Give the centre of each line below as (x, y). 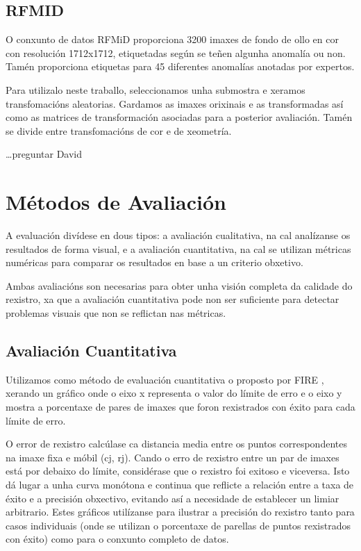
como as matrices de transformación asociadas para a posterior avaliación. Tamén (179, 117)
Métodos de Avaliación (116, 202)
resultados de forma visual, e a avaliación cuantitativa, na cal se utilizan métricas (178, 248)
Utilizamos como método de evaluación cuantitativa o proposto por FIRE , (165, 379)
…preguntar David (44, 154)
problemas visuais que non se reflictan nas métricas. (116, 313)
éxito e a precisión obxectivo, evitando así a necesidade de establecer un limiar (173, 498)
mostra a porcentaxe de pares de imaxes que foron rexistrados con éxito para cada (180, 407)
